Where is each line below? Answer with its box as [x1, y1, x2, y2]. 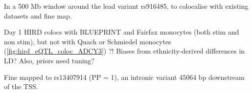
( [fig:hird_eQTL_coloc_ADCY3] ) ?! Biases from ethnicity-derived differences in [4, 46, 245, 56]
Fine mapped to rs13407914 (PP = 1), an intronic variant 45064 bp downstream [4, 72, 245, 82]
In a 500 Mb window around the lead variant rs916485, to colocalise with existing [4, 1, 249, 11]
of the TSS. [4, 81, 38, 92]
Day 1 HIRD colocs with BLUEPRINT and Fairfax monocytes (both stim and [4, 27, 239, 37]
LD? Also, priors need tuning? [4, 55, 94, 65]
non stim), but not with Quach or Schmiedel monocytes [4, 36, 171, 46]
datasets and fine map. [4, 10, 72, 20]
